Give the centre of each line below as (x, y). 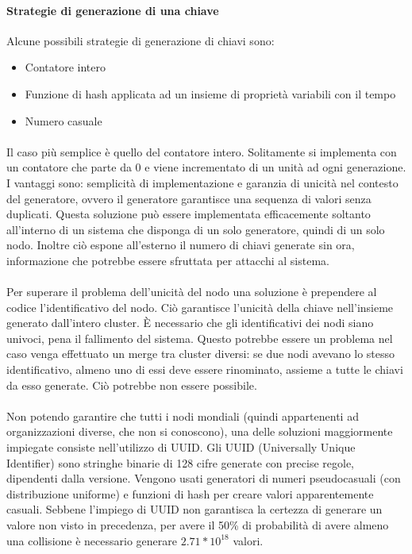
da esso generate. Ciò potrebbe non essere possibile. (132, 385)
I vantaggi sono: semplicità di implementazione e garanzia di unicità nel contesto (202, 182)
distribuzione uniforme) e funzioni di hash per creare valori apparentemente (190, 493)
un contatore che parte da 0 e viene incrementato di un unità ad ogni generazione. (206, 167)
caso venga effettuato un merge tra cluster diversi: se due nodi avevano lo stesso (201, 354)
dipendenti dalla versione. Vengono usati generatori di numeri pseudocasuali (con (204, 478)
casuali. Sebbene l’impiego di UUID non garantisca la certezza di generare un (194, 509)
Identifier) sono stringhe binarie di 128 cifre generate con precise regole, (180, 462)
